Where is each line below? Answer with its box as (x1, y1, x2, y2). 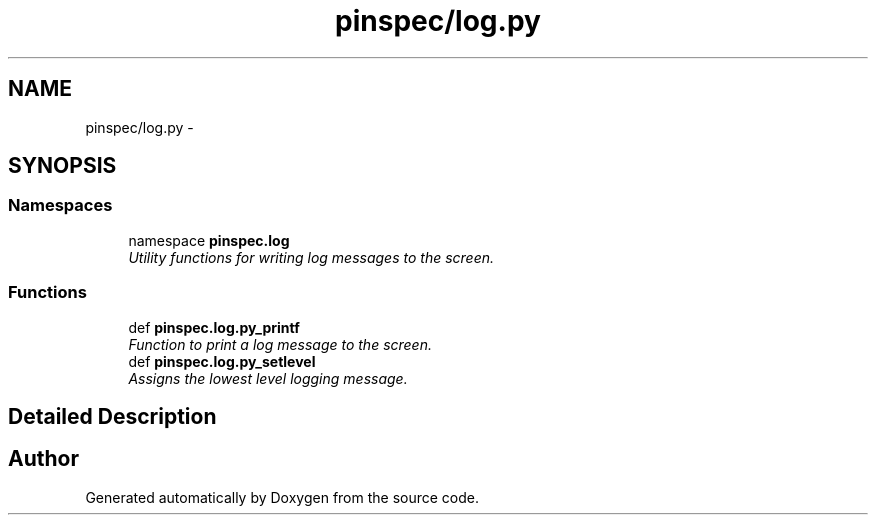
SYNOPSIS (8, 153, 117, 179)
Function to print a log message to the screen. (128, 335, 432, 353)
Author (8, 446, 79, 472)
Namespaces (8, 195, 113, 216)
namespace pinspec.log (128, 231, 290, 249)
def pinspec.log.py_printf (128, 318, 300, 336)
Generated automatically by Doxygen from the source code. (85, 488, 480, 506)
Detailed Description (8, 403, 217, 429)
